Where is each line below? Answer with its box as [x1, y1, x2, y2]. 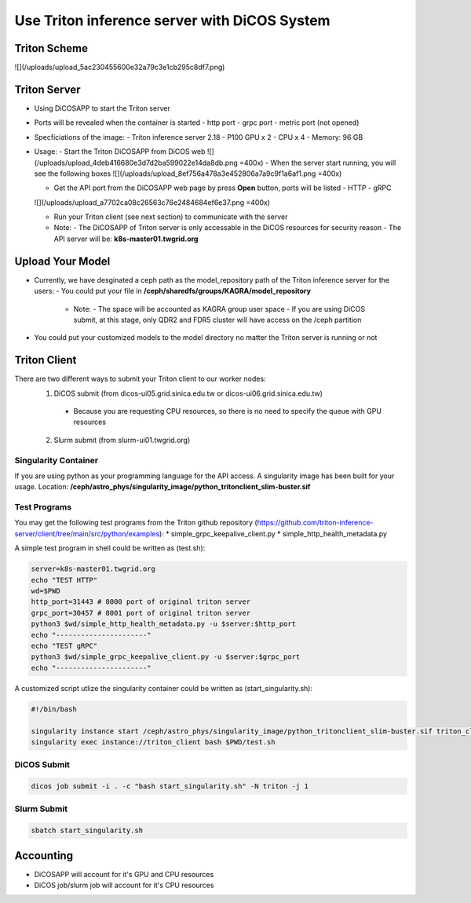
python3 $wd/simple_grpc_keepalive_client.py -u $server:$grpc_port [31, 653, 301, 661]
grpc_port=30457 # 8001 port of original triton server [31, 609, 251, 617]
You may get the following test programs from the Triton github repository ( [14, 518, 258, 528]
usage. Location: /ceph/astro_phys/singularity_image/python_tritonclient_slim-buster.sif [14, 482, 311, 492]
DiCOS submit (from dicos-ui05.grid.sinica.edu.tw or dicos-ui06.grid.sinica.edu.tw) [53, 389, 323, 398]
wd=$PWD [31, 587, 60, 596]
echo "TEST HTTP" [31, 576, 98, 584]
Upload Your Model [14, 254, 111, 268]
